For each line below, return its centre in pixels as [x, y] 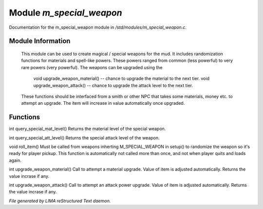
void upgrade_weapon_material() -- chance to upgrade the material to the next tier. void [121, 78]
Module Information [40, 41]
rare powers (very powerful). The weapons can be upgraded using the [92, 67]
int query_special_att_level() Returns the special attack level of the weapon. [85, 138]
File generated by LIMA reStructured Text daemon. [60, 201]
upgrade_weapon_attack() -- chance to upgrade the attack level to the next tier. [113, 85]
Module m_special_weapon [66, 13]
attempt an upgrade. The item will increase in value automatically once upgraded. [103, 103]
